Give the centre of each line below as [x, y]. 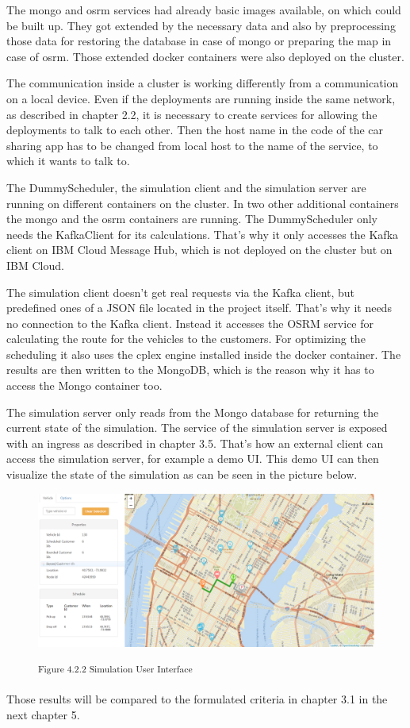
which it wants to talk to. [68, 161]
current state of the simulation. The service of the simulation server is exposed [197, 428]
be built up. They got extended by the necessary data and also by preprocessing [201, 25]
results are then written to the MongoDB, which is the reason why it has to [190, 370]
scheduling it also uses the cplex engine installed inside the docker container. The [204, 354]
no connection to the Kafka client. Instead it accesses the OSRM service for [190, 323]
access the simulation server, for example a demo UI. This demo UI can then [193, 458]
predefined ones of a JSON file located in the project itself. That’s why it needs [199, 308]
